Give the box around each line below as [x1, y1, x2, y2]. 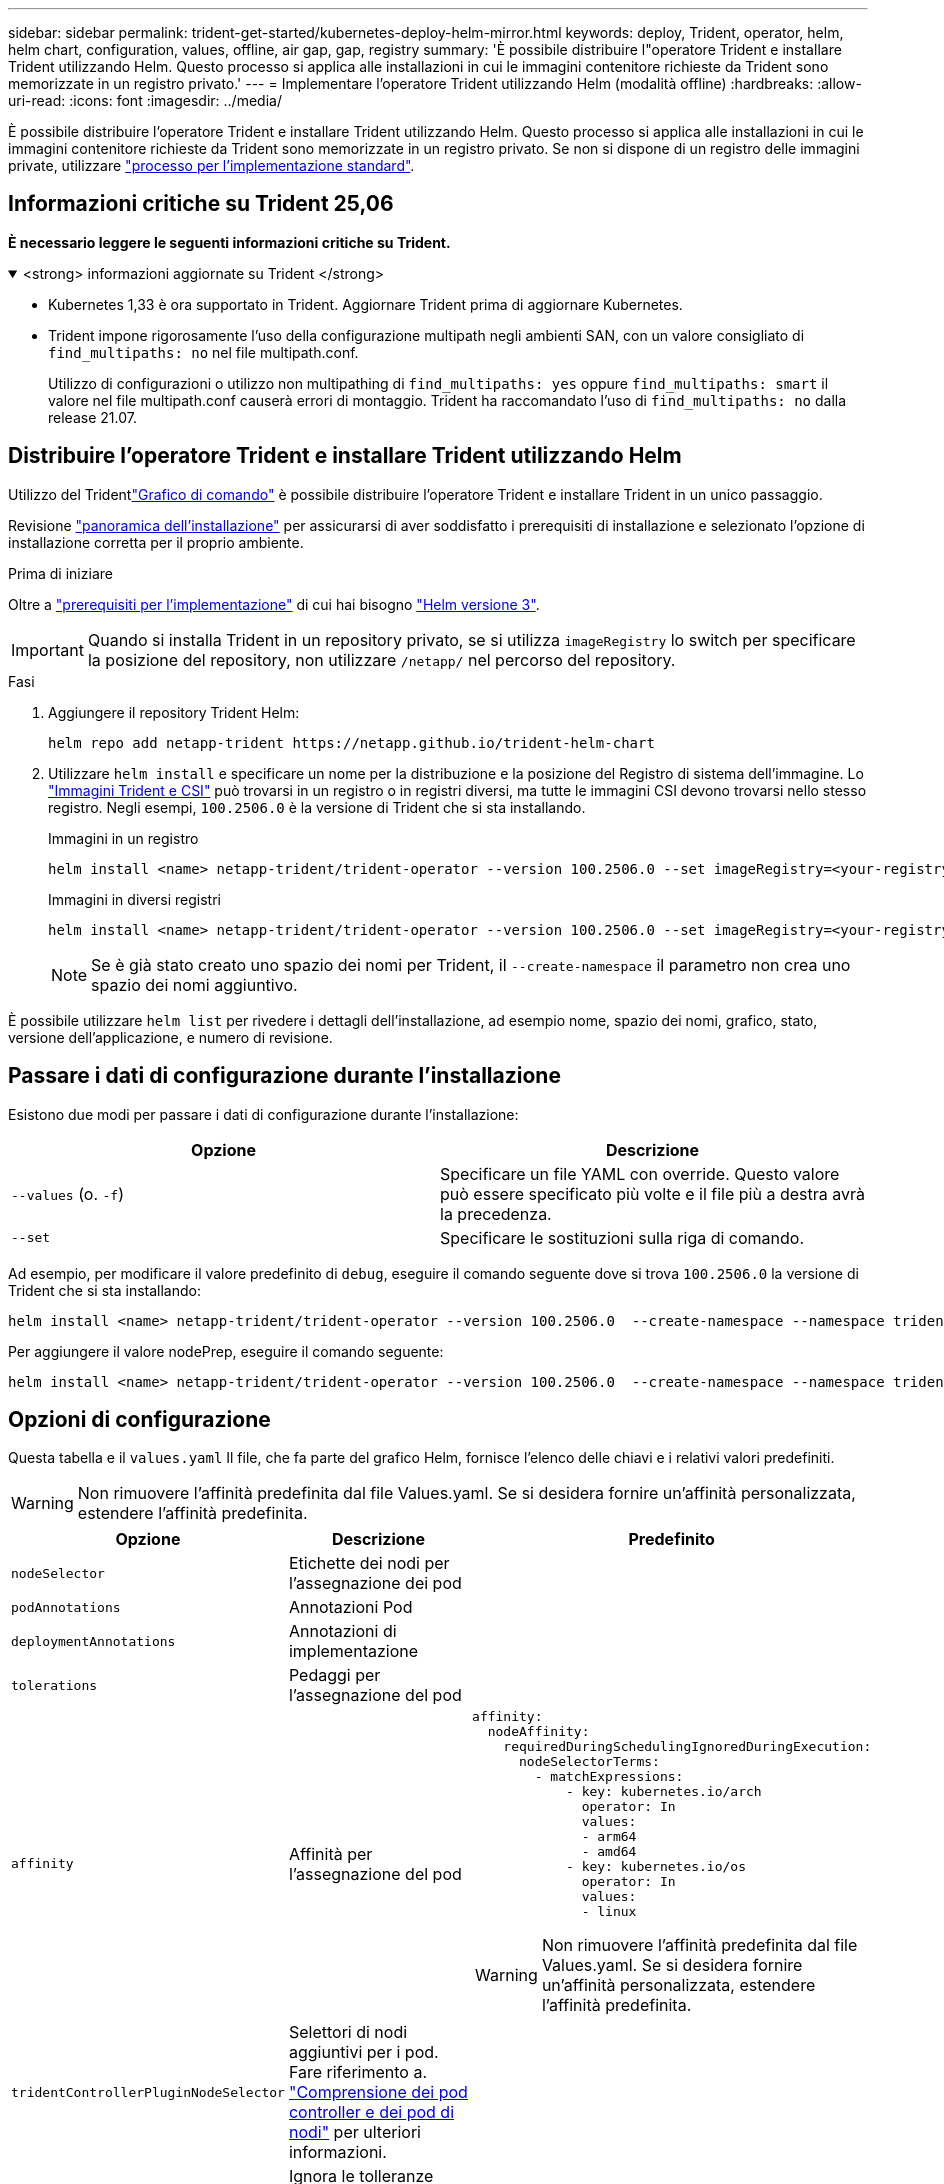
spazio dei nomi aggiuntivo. [91, 974, 298, 995]
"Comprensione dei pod [288, 2082, 468, 2103]
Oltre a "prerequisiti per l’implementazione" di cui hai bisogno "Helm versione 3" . [8, 595, 540, 613]
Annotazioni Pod [288, 1597, 413, 1618]
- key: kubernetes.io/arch [565, 1784, 762, 1800]
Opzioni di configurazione [8, 1406, 271, 1432]
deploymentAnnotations [11, 1633, 176, 1649]
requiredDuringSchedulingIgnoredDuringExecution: [503, 1739, 872, 1755]
